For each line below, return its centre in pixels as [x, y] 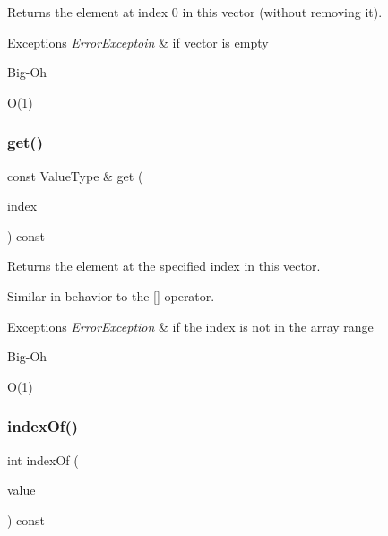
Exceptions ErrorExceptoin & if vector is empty [138, 42]
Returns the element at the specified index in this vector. [164, 266]
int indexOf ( [43, 459]
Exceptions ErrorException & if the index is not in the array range [190, 326]
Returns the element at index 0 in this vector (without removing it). [195, 12]
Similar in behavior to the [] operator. [111, 295]
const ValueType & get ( [75, 175]
